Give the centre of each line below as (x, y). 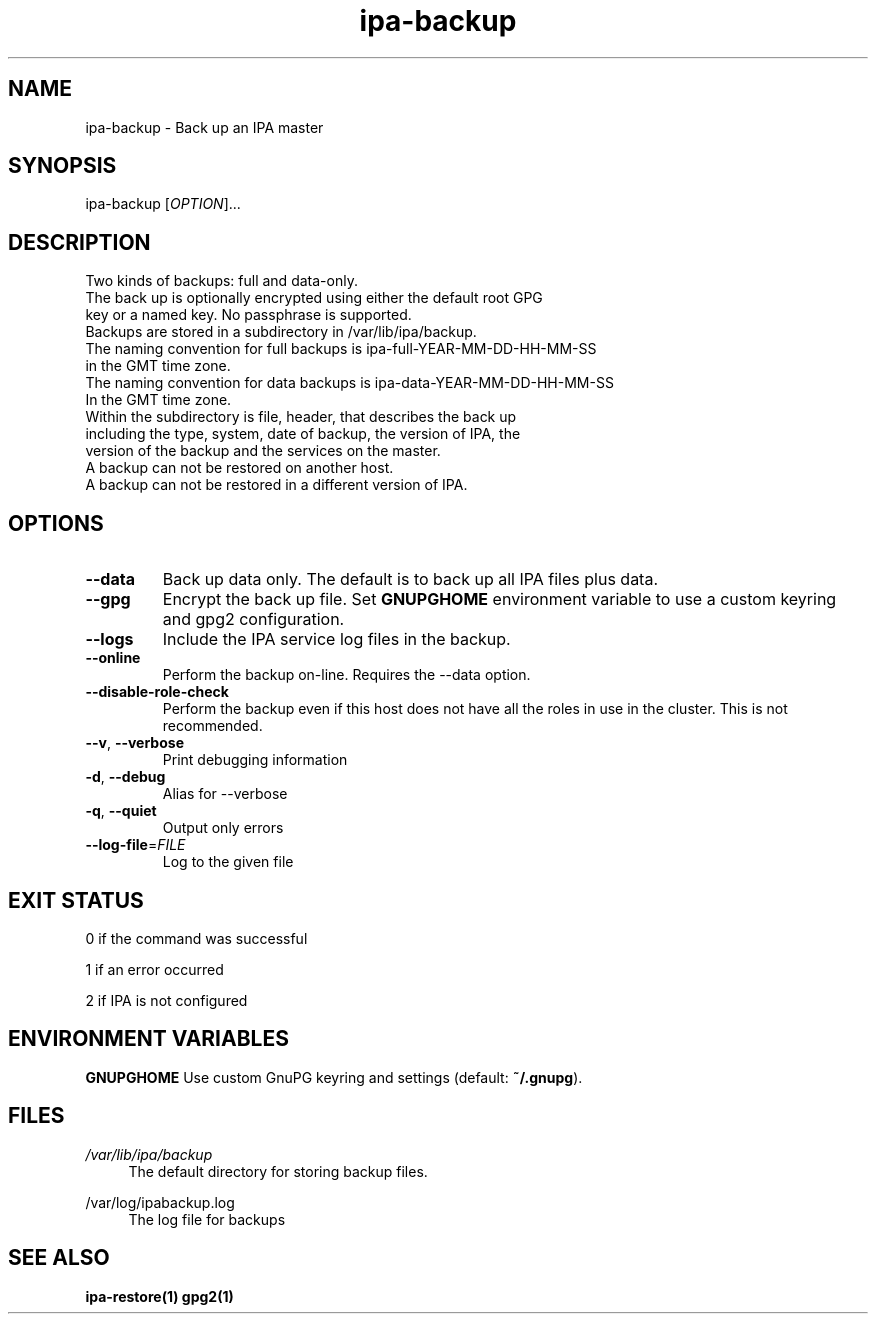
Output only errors (223, 828)
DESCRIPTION (79, 242)
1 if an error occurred (154, 969)
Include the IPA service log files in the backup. (336, 639)
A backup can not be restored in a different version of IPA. (276, 485)
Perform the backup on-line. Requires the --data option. (346, 675)
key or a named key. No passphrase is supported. (248, 315)
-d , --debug (125, 777)
